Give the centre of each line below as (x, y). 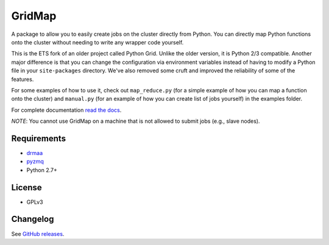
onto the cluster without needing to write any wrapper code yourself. (97, 42)
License (27, 188)
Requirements (39, 138)
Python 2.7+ (42, 170)
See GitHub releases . (38, 233)
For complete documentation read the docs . (66, 110)
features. (23, 79)
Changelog (33, 219)
